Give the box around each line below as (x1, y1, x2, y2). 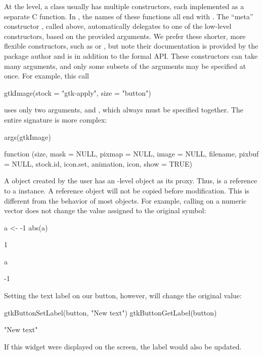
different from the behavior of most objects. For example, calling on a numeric (4, 195, 247, 206)
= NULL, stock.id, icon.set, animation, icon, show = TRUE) (4, 158, 193, 169)
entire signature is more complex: (4, 114, 107, 125)
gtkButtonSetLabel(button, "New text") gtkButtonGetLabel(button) (4, 307, 217, 318)
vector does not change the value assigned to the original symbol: (4, 205, 206, 216)
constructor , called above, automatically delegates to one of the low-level (4, 21, 232, 31)
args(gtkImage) (4, 131, 51, 142)
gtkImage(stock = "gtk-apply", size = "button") (4, 87, 151, 98)
